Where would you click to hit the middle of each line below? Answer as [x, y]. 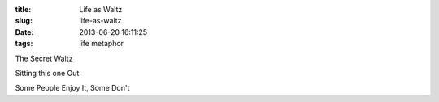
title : [23, 9]
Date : [24, 32]
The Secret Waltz [44, 58]
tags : [24, 44]
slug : [24, 21]
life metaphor [102, 44]
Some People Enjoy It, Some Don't [72, 88]
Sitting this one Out [47, 73]
